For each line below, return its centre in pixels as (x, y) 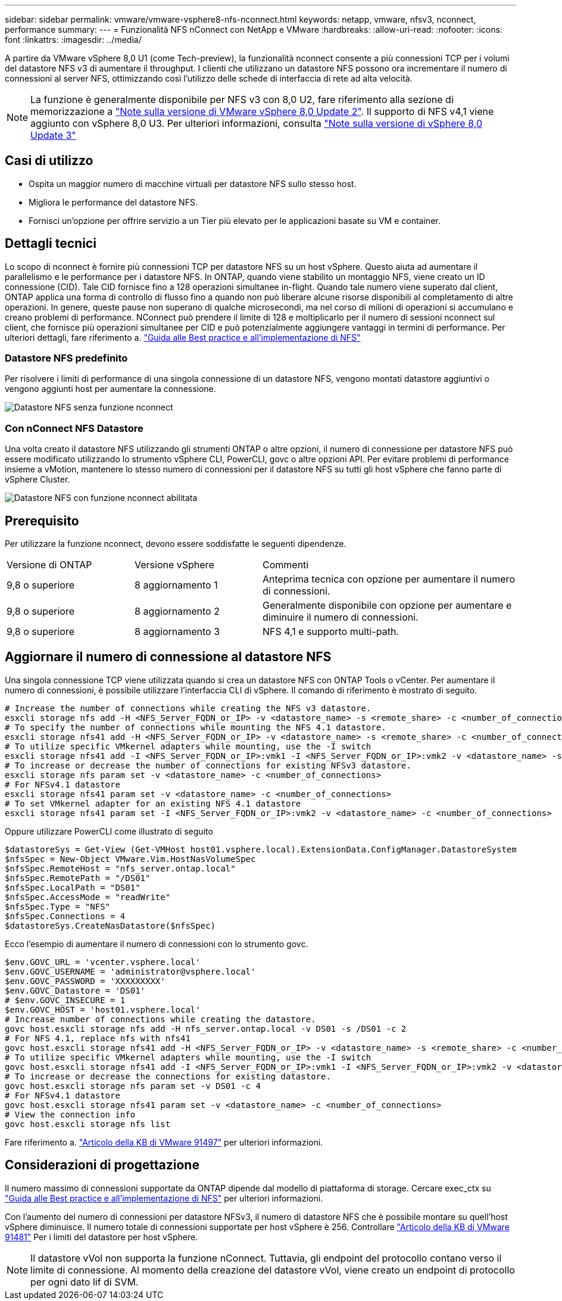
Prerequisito (42, 521)
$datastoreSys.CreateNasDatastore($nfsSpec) (110, 925)
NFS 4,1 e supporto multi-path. (331, 632)
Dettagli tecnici (51, 244)
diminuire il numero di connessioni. (341, 617)
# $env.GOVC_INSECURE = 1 (65, 1000)
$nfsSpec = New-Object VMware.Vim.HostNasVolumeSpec (130, 859)
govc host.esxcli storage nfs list (88, 1124)
